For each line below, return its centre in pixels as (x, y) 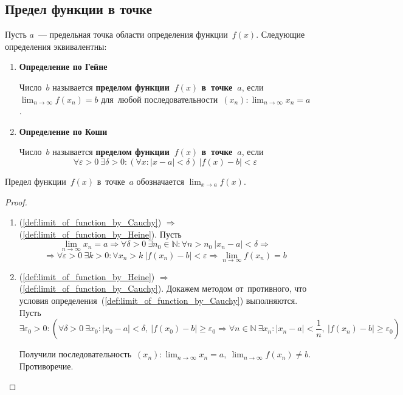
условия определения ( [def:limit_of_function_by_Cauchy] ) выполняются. (158, 300)
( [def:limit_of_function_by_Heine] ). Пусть (100, 234)
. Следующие (281, 34)
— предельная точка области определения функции (133, 34)
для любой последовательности (160, 99)
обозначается (160, 181)
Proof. (16, 201)
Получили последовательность (75, 354)
